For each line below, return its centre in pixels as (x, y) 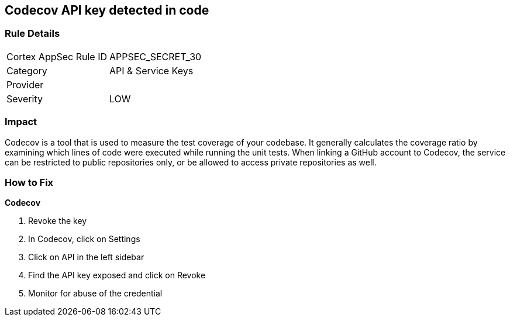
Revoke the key (58, 221)
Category (27, 70)
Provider (25, 84)
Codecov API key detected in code (107, 10)
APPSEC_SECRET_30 (156, 56)
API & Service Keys (151, 70)
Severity (25, 99)
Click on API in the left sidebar (86, 257)
